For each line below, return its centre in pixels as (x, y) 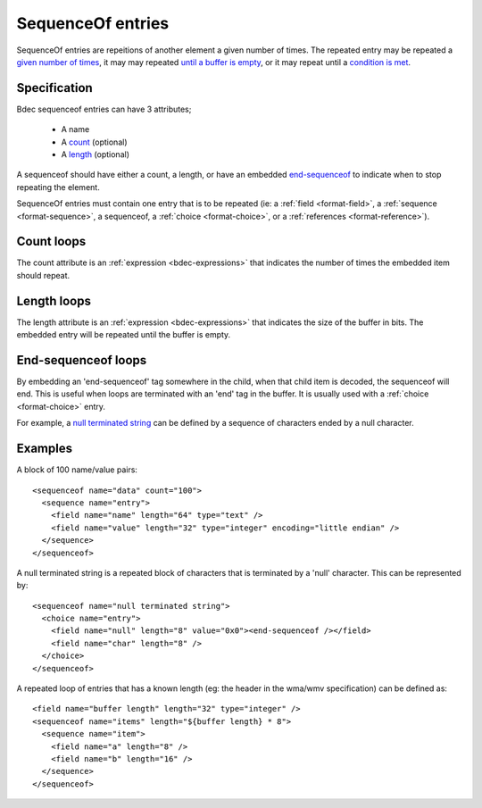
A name (75, 129)
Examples (45, 449)
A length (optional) (95, 154)
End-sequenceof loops (82, 360)
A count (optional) (94, 142)
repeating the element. (58, 187)
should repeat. (43, 275)
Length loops (54, 300)
